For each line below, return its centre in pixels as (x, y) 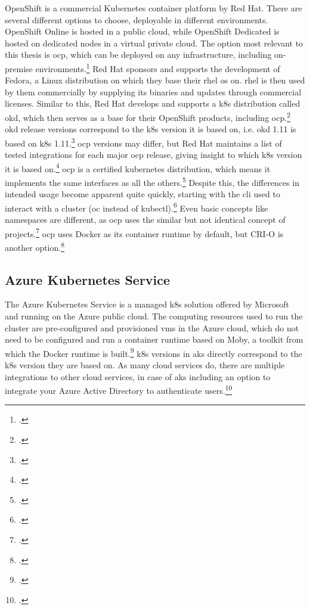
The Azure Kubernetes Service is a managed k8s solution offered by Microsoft (147, 304)
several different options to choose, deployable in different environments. (137, 19)
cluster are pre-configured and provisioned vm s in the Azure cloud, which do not (152, 327)
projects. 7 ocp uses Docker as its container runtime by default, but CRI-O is (144, 232)
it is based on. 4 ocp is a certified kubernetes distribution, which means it (138, 167)
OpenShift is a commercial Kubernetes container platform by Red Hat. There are (154, 8)
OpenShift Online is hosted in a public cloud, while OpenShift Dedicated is (142, 31)
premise (19, 68)
